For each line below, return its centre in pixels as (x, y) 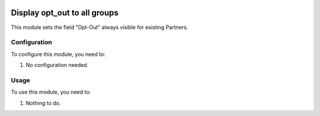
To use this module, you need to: (51, 92)
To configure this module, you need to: (58, 54)
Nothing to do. (43, 103)
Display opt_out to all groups (65, 13)
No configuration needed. (57, 65)
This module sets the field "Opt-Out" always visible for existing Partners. (100, 27)
